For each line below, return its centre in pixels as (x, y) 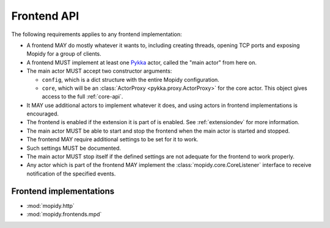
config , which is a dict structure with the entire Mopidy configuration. (130, 79)
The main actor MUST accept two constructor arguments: (99, 71)
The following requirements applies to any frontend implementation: (97, 34)
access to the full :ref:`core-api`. (82, 97)
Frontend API (45, 16)
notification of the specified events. (71, 174)
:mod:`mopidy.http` (50, 205)
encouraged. (43, 114)
